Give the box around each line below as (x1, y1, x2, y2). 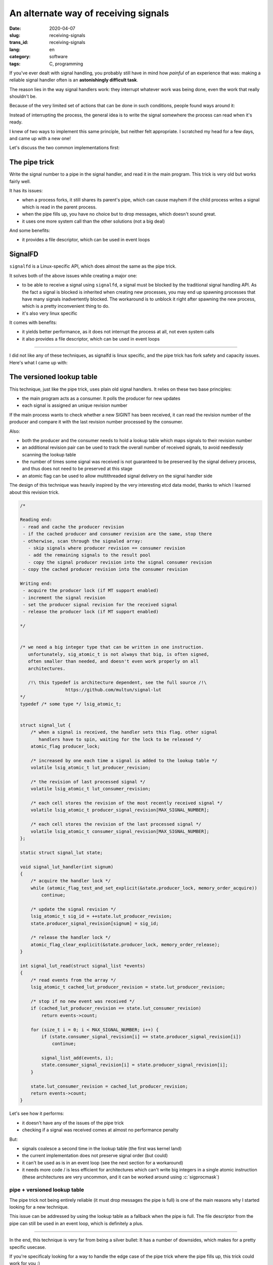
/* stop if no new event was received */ (30, 998, 135, 1004)
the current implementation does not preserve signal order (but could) (22, 1153, 168, 1159)
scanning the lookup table (22, 451, 76, 457)
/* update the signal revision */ (30, 906, 116, 912)
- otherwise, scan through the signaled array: (23, 538, 143, 544)
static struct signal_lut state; (20, 850, 103, 855)
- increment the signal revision (23, 595, 106, 601)
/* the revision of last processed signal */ (30, 779, 146, 784)
